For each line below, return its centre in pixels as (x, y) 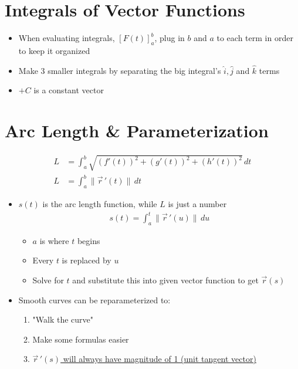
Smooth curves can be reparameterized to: (94, 299)
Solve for (48, 280)
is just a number (197, 203)
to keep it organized (54, 50)
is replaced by (87, 260)
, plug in (170, 38)
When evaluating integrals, (67, 38)
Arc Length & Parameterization (137, 131)
